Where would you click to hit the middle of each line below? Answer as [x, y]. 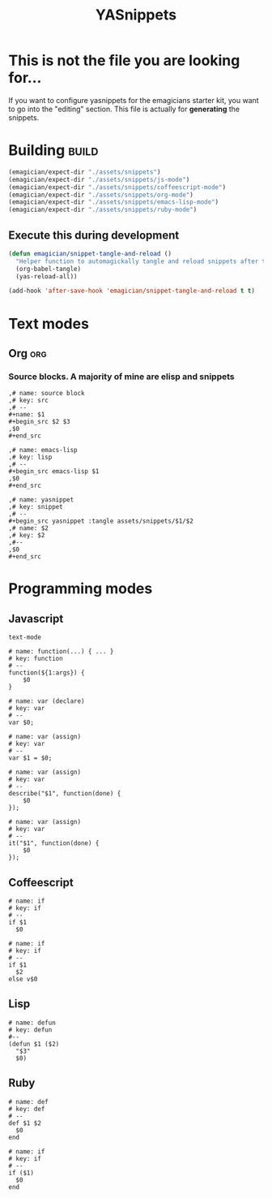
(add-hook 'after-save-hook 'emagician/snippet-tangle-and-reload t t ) [132, 291]
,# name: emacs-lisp [43, 450]
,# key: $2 [27, 536]
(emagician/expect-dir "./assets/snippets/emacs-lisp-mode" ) [114, 202]
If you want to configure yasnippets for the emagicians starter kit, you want [134, 100]
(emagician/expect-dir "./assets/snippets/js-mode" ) [99, 179]
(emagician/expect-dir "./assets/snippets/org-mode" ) [101, 195]
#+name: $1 [27, 415]
